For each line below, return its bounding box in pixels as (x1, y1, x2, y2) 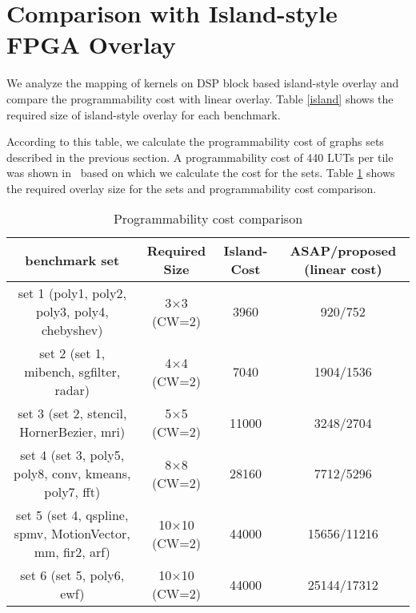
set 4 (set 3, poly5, (20, 446, 125, 465)
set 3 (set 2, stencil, (18, 404, 127, 423)
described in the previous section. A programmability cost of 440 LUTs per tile (6, 148, 394, 165)
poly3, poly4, (35, 302, 109, 321)
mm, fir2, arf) (34, 542, 110, 562)
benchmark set (25, 250, 120, 269)
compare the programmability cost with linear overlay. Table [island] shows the (6, 90, 394, 107)
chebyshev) (41, 321, 103, 340)
